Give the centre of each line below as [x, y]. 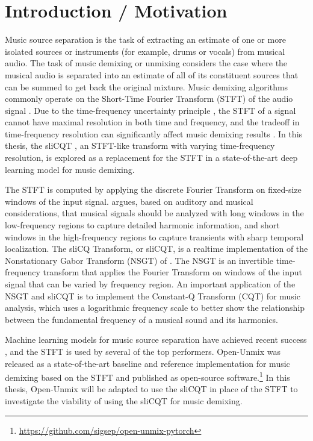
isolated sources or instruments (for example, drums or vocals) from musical [145, 51]
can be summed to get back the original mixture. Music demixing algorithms [147, 86]
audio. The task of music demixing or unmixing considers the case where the [146, 63]
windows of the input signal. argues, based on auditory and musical [129, 201]
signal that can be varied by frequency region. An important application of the [150, 284]
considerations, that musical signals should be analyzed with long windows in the [154, 213]
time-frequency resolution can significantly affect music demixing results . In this [154, 133]
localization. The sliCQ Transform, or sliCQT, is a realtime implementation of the [156, 249]
